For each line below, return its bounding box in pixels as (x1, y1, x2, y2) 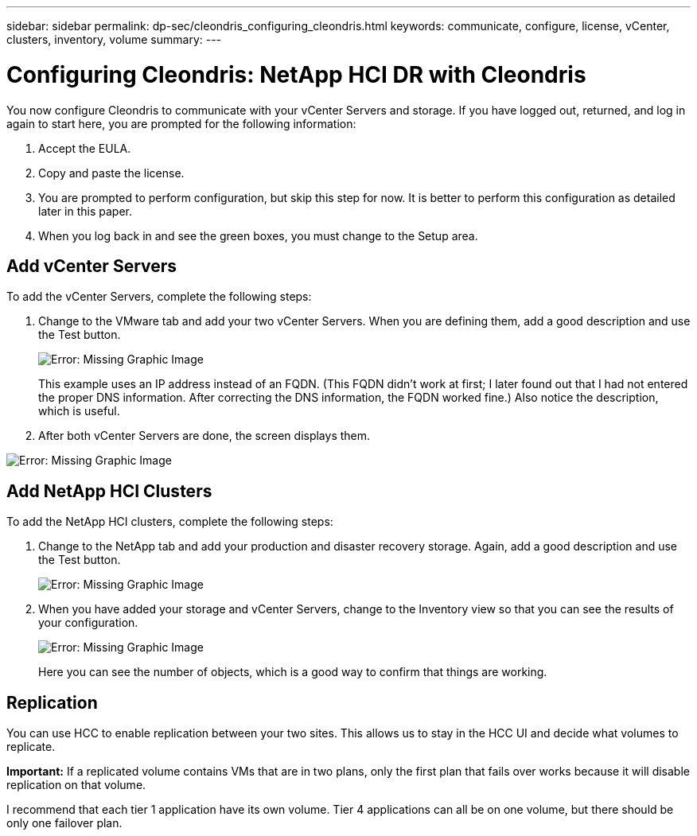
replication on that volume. (6, 778, 146, 792)
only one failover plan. (6, 816, 123, 830)
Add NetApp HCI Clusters (6, 480, 212, 501)
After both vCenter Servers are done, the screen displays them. (38, 429, 371, 443)
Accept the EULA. (38, 141, 131, 155)
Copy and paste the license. (38, 165, 185, 180)
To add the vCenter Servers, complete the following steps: (6, 290, 312, 304)
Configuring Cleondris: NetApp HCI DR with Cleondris (6, 60, 586, 88)
